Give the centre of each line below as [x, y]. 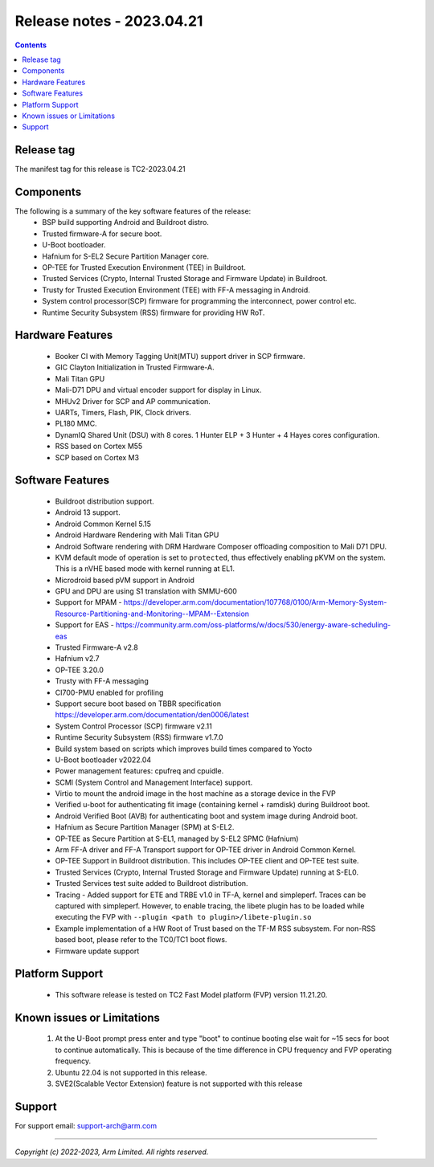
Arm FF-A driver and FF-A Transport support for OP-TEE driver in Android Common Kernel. [206, 850]
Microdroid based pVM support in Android [125, 580]
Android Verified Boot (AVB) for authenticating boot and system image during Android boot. [207, 816]
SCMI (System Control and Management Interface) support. [154, 782]
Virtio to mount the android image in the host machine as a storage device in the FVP [196, 794]
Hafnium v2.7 [77, 659]
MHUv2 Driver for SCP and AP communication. [133, 401]
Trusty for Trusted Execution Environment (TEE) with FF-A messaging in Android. [176, 290]
